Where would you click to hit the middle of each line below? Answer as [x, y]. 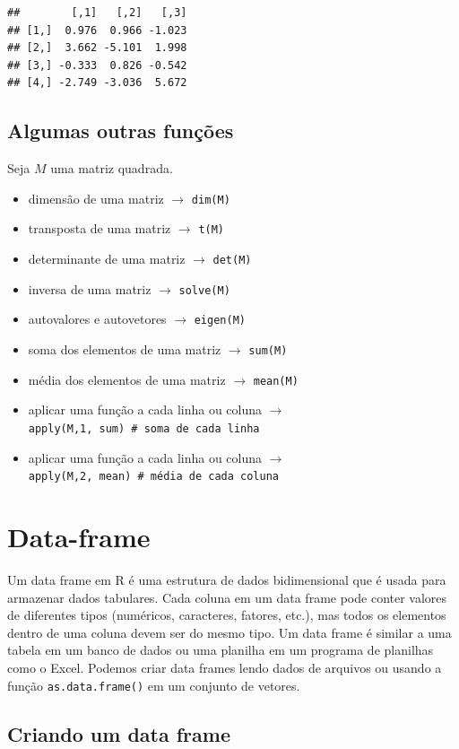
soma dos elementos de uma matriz [125, 349]
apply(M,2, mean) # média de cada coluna [153, 477]
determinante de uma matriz [107, 259]
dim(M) [211, 200]
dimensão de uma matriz [96, 198]
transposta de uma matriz [100, 228]
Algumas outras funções [121, 131]
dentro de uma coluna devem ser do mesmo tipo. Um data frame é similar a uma [229, 632]
